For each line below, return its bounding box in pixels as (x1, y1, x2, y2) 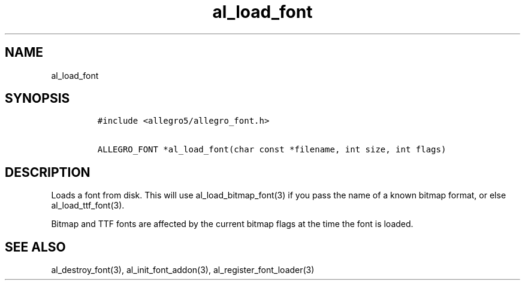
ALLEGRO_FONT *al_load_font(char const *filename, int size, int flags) (97, 145, 446, 155)
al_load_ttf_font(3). (51, 200, 125, 211)
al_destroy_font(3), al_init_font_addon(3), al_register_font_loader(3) (51, 265, 315, 275)
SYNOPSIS (5, 91, 70, 106)
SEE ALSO (5, 239, 66, 255)
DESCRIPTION (5, 164, 90, 180)
